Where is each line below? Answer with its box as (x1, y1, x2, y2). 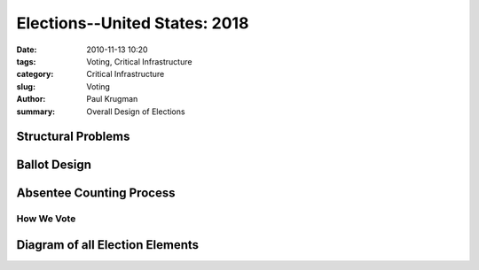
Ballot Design (16, 158, 92, 173)
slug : (16, 81, 35, 92)
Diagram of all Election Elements (16, 237, 200, 252)
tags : (16, 56, 36, 66)
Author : (16, 94, 46, 104)
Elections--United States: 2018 (16, 13, 249, 33)
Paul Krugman (86, 94, 138, 104)
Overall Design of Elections (86, 106, 185, 117)
